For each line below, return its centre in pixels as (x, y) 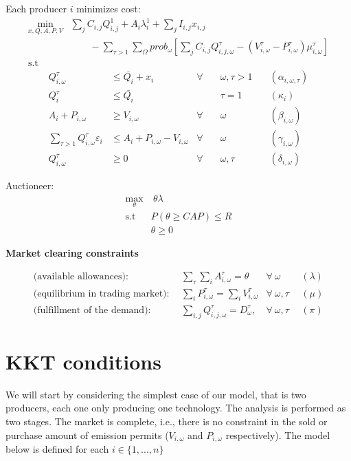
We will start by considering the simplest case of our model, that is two (156, 394)
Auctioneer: (30, 185)
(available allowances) (79, 277)
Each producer (36, 8)
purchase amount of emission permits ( (87, 435)
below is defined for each (57, 449)
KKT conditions (83, 361)
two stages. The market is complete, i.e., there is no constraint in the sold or (167, 421)
